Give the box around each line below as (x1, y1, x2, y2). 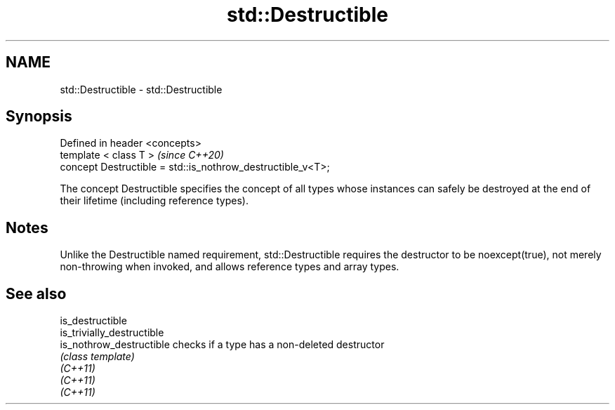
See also (6, 284, 67, 303)
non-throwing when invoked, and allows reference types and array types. (60, 260, 399, 273)
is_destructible (60, 315, 127, 327)
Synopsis (6, 107, 72, 126)
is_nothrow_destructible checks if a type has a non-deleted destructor (60, 338, 385, 351)
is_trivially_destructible (60, 326, 164, 339)
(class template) (60, 350, 135, 363)
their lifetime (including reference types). (60, 194, 249, 207)
